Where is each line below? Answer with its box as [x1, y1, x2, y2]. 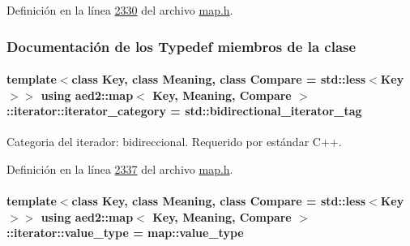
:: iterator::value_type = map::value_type [6, 224, 244, 241]
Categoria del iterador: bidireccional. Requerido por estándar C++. [6, 133, 342, 150]
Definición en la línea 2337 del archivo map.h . [6, 161, 233, 178]
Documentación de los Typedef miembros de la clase [6, 36, 357, 56]
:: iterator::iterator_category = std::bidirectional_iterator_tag [6, 102, 362, 119]
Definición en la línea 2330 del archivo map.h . [6, 2, 233, 18]
